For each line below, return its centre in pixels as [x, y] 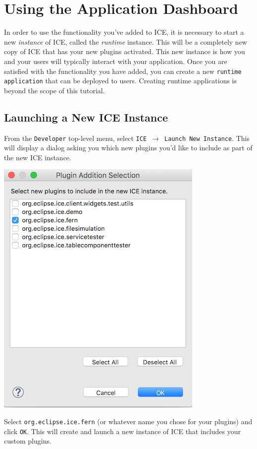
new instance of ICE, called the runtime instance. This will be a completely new [126, 41]
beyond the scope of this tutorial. [54, 90]
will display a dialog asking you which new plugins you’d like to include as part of [128, 148]
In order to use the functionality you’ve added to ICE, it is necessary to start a [124, 32]
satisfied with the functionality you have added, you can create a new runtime [123, 71]
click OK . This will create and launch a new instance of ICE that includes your [122, 431]
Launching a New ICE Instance [86, 117]
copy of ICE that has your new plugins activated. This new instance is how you [125, 51]
